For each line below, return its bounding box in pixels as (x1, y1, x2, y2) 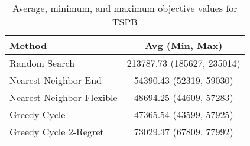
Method (9, 38, 47, 52)
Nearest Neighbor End (9, 73, 102, 87)
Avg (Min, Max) (144, 38, 223, 52)
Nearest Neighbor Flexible (9, 90, 118, 104)
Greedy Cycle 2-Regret (9, 125, 104, 138)
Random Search (9, 56, 75, 70)
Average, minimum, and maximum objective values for (12, 1, 238, 15)
